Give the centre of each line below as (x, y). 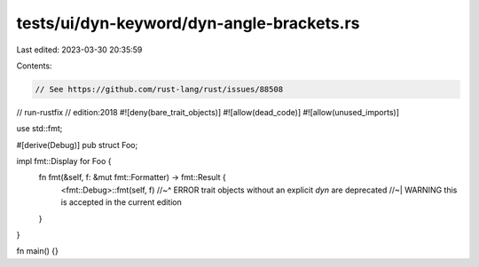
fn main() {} (38, 251)
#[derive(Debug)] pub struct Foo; (77, 145)
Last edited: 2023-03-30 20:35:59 (79, 50)
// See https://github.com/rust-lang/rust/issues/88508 (159, 89)
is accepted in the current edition (121, 202)
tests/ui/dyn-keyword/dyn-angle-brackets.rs (188, 23)
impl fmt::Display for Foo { (64, 161)
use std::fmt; (39, 129)
